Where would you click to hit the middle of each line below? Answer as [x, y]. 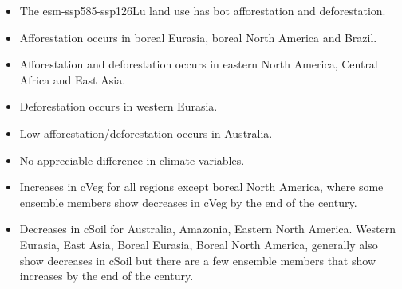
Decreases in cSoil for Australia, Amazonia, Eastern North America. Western [207, 229]
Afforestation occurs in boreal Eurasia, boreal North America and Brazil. [198, 37]
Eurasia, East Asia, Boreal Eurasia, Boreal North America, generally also [199, 244]
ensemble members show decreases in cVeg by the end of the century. [188, 202]
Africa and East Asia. [73, 79]
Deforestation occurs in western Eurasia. [118, 106]
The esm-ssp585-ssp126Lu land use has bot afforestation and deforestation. [203, 10]
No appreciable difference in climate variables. [132, 160]
